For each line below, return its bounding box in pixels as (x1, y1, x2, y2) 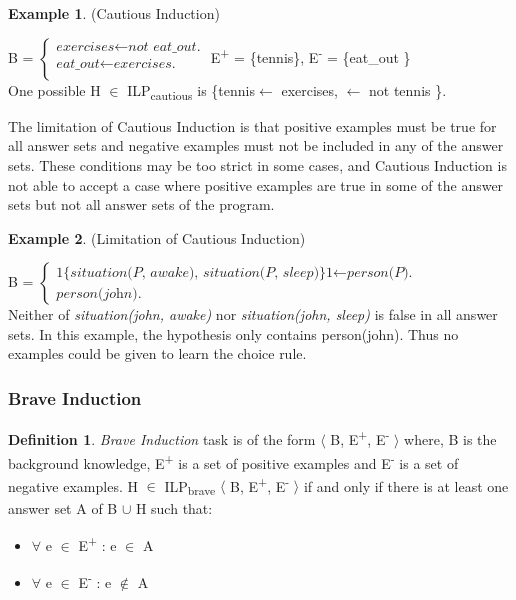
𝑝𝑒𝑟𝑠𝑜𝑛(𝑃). (347, 265, 413, 280)
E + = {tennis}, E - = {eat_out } (210, 43, 411, 67)
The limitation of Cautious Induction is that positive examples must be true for (8, 115, 497, 136)
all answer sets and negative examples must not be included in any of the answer (8, 135, 504, 156)
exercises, (281, 79, 338, 100)
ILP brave (164, 475, 216, 499)
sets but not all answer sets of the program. (8, 194, 275, 215)
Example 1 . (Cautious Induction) (8, 3, 220, 23)
